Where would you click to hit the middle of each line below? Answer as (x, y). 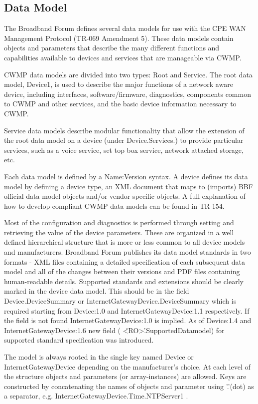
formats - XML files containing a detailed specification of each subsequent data (125, 261)
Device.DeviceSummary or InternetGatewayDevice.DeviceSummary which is (120, 301)
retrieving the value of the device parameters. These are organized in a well (119, 232)
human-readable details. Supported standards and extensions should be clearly (124, 281)
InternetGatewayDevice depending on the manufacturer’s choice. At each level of (127, 366)
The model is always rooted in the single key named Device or (99, 357)
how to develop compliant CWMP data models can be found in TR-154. (114, 205)
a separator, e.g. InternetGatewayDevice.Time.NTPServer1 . (96, 396)
